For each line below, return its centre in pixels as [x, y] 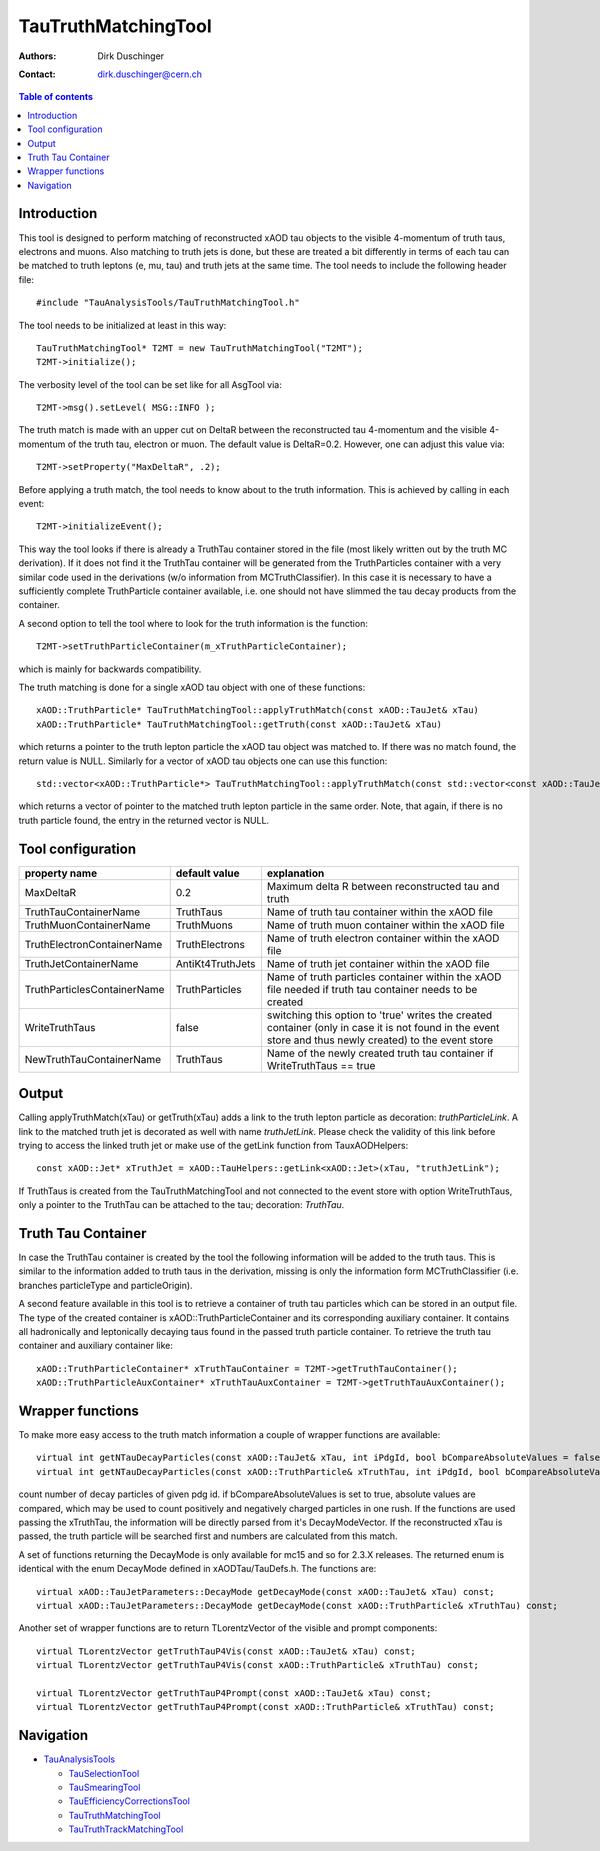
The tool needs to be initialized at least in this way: [122, 325]
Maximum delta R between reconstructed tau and [383, 886]
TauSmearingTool [104, 1787]
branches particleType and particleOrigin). [106, 1285]
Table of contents [56, 97]
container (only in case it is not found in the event [383, 1027]
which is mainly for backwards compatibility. [110, 669]
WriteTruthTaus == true [321, 1065]
